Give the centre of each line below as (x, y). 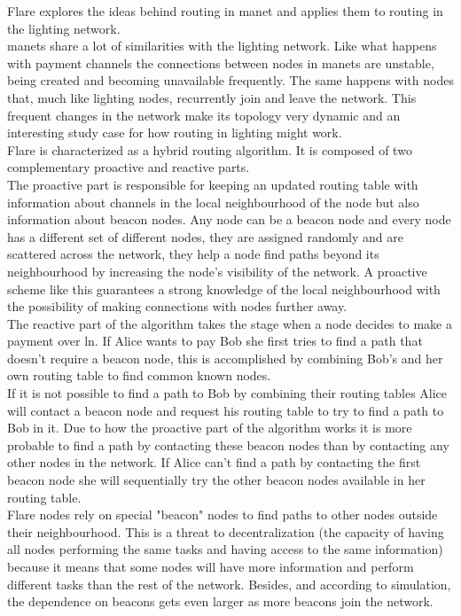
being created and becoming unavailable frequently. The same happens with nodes (230, 80)
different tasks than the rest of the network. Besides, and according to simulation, (229, 584)
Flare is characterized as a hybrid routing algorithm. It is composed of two (210, 149)
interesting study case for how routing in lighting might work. (175, 133)
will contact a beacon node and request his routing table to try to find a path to (226, 410)
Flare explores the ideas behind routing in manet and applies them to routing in (225, 11)
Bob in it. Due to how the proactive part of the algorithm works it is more (210, 428)
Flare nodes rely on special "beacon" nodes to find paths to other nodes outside (223, 515)
